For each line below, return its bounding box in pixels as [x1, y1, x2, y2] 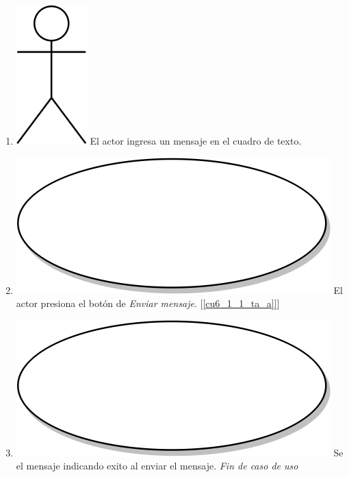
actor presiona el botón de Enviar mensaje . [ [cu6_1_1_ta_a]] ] [16, 296, 280, 310]
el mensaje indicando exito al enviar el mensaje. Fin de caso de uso [16, 458, 298, 473]
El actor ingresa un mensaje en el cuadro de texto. [90, 134, 302, 147]
